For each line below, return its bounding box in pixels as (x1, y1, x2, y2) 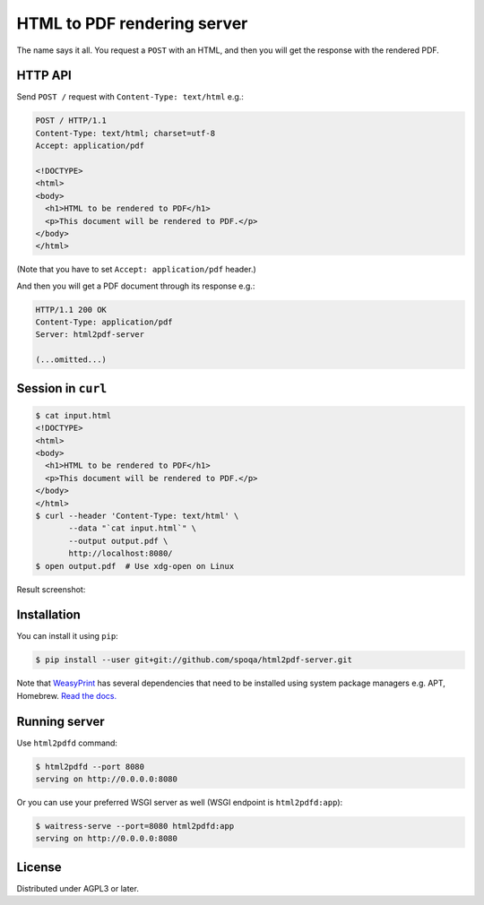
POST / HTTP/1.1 (35, 116, 108, 125)
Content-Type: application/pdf (35, 317, 174, 327)
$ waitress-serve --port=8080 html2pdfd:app (35, 821, 235, 832)
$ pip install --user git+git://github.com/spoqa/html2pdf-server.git (35, 655, 353, 665)
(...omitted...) (35, 355, 108, 365)
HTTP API (16, 68, 72, 83)
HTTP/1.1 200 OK (35, 305, 108, 315)
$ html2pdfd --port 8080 (35, 762, 145, 771)
